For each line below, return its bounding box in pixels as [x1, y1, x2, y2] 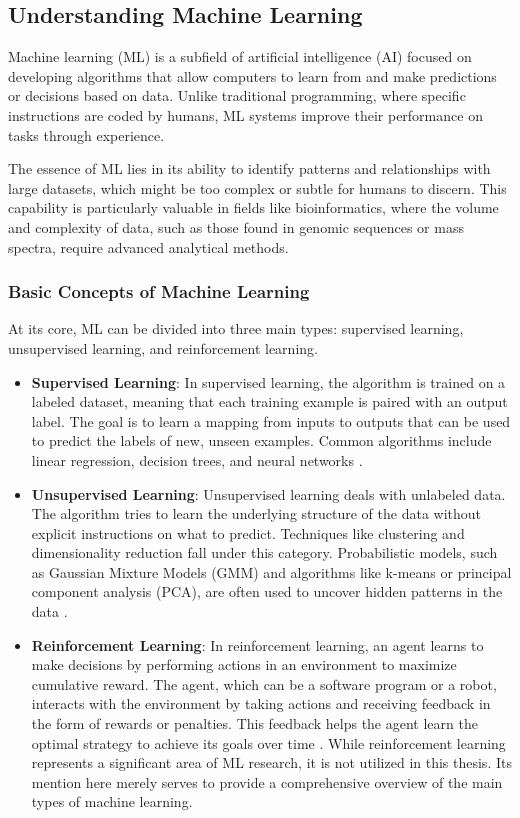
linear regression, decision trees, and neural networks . [31, 449, 363, 470]
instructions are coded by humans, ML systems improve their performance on [8, 104, 483, 125]
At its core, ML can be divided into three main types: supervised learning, [8, 318, 464, 339]
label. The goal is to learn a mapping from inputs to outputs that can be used [31, 410, 511, 431]
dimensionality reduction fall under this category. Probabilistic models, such [31, 542, 498, 563]
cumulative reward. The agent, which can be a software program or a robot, [31, 673, 497, 694]
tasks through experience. [8, 124, 165, 145]
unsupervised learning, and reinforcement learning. [8, 337, 318, 358]
